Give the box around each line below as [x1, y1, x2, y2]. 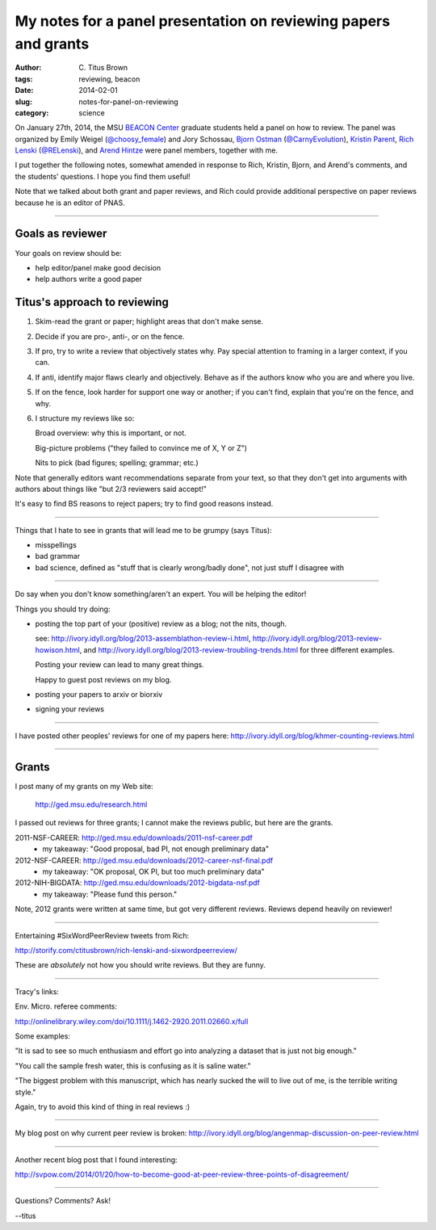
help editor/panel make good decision [35, 262, 161, 272]
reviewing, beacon [78, 73, 140, 84]
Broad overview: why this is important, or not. [35, 428, 187, 438]
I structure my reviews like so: [35, 413, 135, 423]
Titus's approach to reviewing [15, 296, 170, 309]
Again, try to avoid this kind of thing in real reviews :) [15, 1102, 191, 1111]
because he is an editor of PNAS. [15, 198, 125, 208]
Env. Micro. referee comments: [15, 1001, 117, 1011]
